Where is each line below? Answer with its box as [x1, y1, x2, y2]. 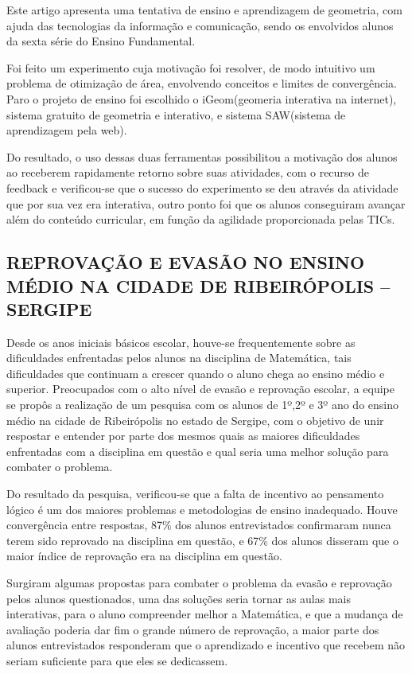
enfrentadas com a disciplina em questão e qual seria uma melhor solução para [6, 442, 389, 459]
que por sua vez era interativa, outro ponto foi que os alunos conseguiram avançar [6, 195, 406, 212]
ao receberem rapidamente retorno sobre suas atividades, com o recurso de [6, 164, 370, 181]
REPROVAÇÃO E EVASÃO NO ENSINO [6, 250, 365, 275]
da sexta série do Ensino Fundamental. [6, 33, 196, 49]
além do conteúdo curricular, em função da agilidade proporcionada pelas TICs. [6, 211, 395, 228]
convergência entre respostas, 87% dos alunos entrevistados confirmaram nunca [6, 516, 391, 533]
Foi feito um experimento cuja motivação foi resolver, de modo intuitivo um [6, 59, 375, 76]
